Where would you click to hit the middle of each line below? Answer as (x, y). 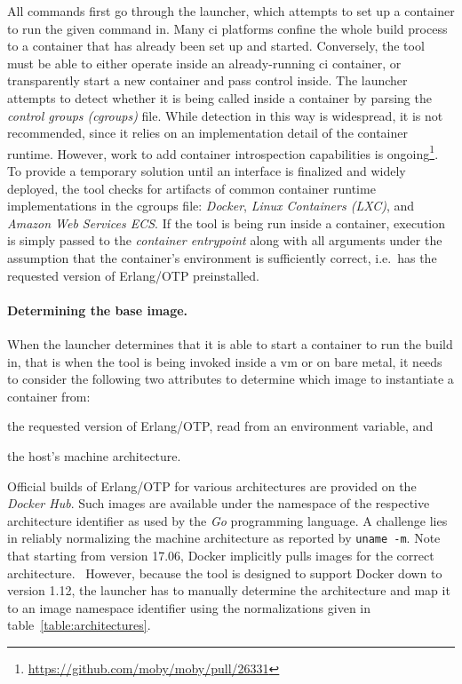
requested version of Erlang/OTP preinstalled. (133, 275)
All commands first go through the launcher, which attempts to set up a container (231, 11)
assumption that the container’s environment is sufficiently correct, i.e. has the (222, 257)
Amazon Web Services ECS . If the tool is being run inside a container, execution (227, 223)
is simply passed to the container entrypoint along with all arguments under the (225, 240)
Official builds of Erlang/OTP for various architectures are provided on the (212, 485)
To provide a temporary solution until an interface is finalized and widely (207, 171)
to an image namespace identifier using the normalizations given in (189, 607)
